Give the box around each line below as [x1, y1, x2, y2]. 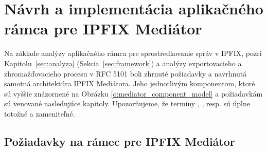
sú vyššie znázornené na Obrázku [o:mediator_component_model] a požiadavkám [4, 88, 263, 99]
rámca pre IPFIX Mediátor [4, 18, 202, 39]
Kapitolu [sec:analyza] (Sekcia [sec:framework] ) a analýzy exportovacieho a [4, 58, 242, 68]
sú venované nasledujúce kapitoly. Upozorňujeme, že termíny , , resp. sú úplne [4, 98, 250, 109]
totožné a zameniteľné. [4, 108, 75, 119]
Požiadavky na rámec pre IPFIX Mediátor [4, 133, 235, 149]
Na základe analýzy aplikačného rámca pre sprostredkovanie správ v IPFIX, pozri [4, 48, 262, 59]
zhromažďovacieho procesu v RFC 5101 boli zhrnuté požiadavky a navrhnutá [4, 68, 247, 79]
